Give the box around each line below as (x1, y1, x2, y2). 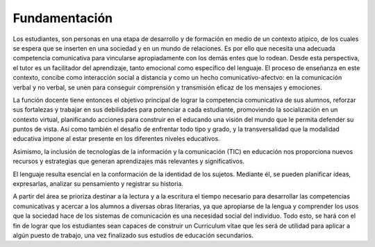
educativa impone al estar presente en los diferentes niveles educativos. (12, 135, 220, 143)
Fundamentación (12, 10, 113, 26)
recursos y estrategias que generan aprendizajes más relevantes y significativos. (12, 157, 245, 166)
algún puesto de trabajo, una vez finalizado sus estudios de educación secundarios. (12, 231, 253, 239)
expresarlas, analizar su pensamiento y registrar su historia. (12, 180, 184, 188)
